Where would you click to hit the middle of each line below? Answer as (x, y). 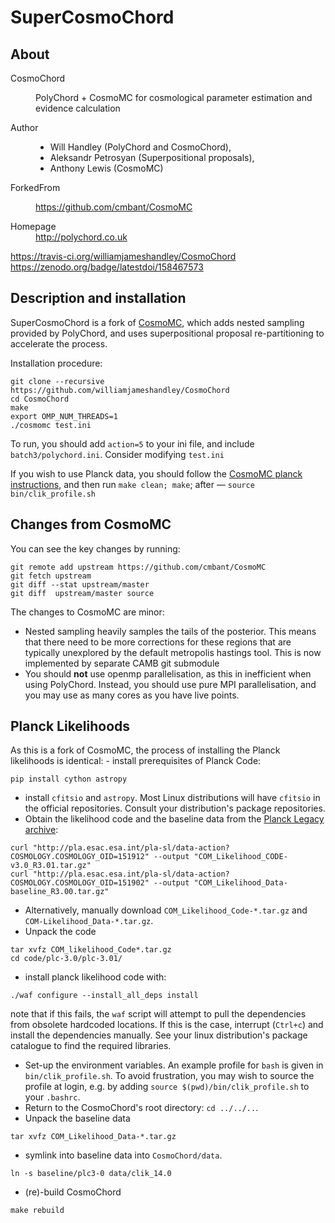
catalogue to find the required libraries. (91, 1046)
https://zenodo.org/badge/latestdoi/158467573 (107, 267)
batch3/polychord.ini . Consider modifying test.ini (117, 454)
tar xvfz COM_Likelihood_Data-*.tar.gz (93, 1137)
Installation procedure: (56, 363)
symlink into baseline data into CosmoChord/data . (123, 1155)
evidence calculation (78, 108)
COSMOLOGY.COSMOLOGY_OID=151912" (80, 857)
